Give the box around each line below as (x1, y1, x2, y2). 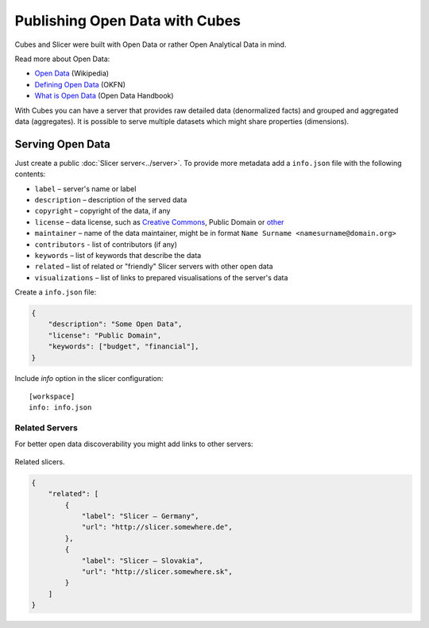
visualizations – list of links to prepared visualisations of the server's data (34, 272, 288, 282)
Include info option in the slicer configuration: (14, 373, 164, 383)
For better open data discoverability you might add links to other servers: (14, 439, 253, 449)
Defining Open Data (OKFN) (34, 79, 126, 89)
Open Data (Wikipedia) (34, 68, 110, 79)
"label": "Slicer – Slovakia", (81, 556, 204, 565)
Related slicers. (14, 457, 65, 466)
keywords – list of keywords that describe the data (34, 250, 202, 260)
